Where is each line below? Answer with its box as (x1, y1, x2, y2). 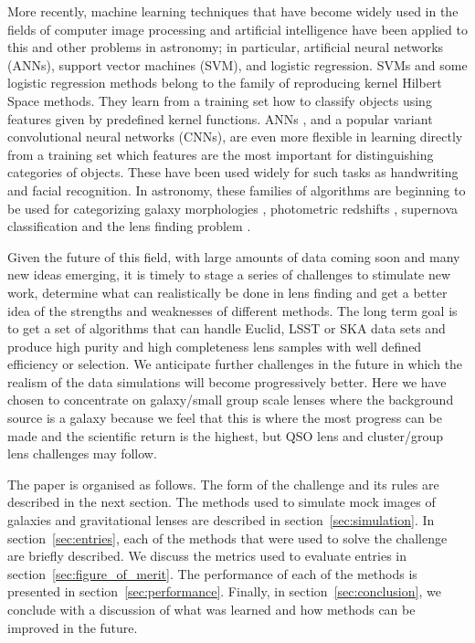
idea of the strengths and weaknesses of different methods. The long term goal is (7, 300, 458, 320)
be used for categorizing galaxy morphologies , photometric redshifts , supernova (7, 198, 458, 217)
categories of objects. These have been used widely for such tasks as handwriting (7, 163, 459, 182)
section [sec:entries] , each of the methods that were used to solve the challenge (7, 528, 448, 547)
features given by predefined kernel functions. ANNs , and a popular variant (7, 109, 433, 128)
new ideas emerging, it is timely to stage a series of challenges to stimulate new (7, 265, 451, 284)
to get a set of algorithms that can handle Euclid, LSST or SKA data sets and (7, 319, 446, 338)
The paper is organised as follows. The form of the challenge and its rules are (7, 474, 439, 493)
